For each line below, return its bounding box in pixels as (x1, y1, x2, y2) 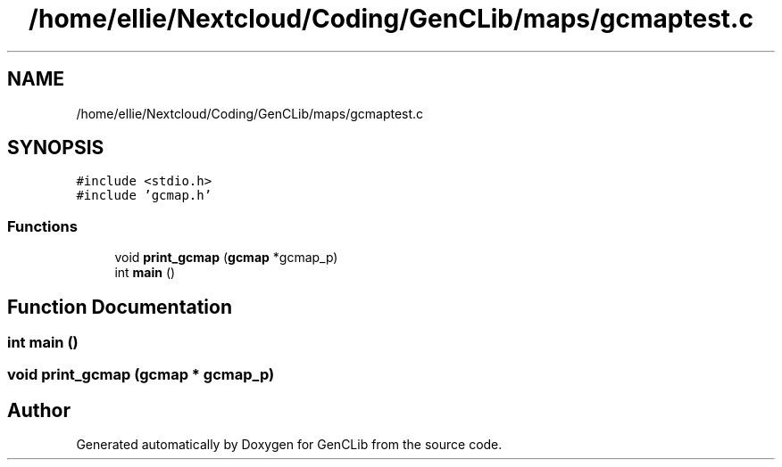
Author (7, 398, 71, 422)
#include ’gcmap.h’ (76, 188, 212, 203)
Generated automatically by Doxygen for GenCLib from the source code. (76, 437, 503, 453)
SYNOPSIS (7, 136, 104, 160)
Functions (7, 217, 78, 235)
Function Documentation (7, 295, 232, 318)
